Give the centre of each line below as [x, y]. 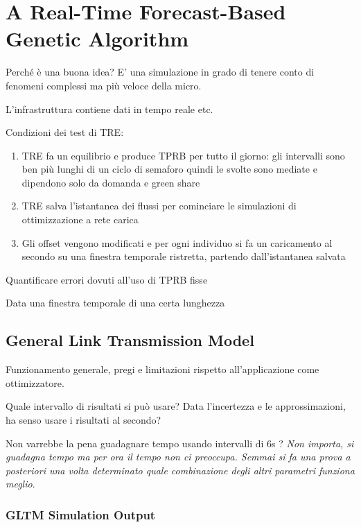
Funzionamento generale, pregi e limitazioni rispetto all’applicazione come [162, 369]
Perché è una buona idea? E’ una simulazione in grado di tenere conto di [160, 72]
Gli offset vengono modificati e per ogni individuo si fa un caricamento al [177, 242]
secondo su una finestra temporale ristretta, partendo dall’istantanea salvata [184, 256]
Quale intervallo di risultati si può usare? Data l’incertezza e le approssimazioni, [176, 406]
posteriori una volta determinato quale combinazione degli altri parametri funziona [180, 470]
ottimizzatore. [35, 382]
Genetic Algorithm [97, 38]
